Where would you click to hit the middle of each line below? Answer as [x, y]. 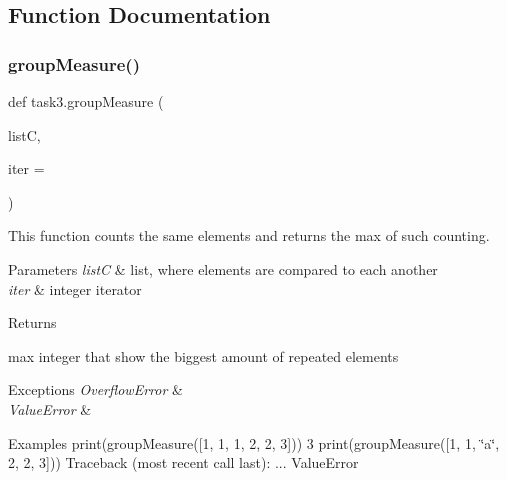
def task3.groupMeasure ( [86, 101]
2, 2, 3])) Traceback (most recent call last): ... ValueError [183, 462]
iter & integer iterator [75, 288]
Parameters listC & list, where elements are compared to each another [223, 268]
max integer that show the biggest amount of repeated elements [203, 355]
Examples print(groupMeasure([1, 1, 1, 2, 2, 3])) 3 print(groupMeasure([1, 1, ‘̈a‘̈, [254, 442]
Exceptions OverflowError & [95, 389]
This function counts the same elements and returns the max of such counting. [249, 235]
